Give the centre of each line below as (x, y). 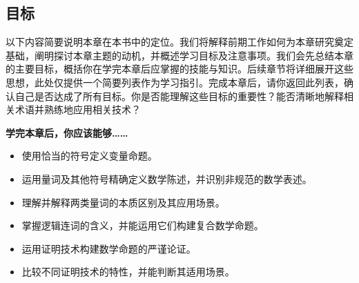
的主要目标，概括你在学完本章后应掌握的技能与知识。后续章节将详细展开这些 (179, 69)
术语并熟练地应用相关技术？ (78, 109)
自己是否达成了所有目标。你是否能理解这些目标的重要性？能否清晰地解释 (179, 96)
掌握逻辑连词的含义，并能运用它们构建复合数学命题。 (143, 225)
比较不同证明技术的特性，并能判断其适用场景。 (128, 272)
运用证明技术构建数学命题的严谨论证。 (109, 248)
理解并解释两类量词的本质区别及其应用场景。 (123, 202)
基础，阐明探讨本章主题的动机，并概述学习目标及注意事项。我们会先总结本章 (179, 55)
